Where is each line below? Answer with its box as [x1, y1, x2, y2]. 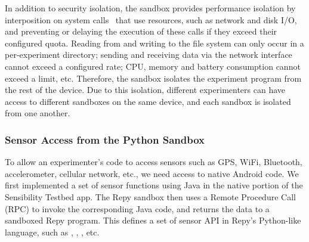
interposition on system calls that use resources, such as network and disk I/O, [5, 13, 297, 26]
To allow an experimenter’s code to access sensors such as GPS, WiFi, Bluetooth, [5, 156, 302, 168]
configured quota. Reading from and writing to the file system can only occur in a [5, 36, 304, 49]
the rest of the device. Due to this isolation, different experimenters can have [5, 83, 286, 96]
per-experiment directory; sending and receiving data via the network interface [5, 48, 292, 61]
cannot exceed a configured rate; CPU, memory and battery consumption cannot [5, 60, 301, 72]
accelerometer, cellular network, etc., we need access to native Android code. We [5, 167, 299, 179]
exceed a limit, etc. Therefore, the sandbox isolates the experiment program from [5, 72, 302, 84]
